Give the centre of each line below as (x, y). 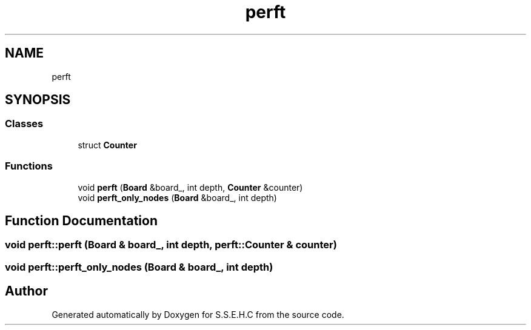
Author (26, 291)
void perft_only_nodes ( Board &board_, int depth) (177, 197)
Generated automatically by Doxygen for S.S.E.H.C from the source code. (198, 314)
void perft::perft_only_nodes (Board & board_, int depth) (139, 267)
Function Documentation (81, 220)
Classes (24, 124)
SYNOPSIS (38, 100)
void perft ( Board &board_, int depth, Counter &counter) (190, 187)
